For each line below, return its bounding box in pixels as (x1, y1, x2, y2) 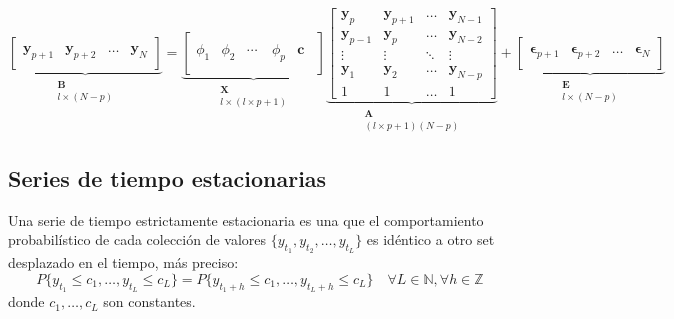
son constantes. (103, 291, 196, 312)
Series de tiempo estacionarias (8, 162, 327, 193)
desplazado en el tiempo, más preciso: (8, 252, 239, 273)
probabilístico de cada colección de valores (8, 229, 267, 250)
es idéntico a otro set (366, 229, 495, 250)
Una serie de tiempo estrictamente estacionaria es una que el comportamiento (8, 209, 484, 230)
